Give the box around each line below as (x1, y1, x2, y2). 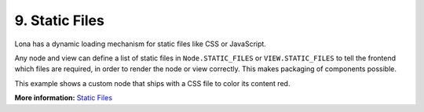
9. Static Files (14, 12, 105, 29)
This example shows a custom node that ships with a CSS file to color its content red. (14, 78, 291, 88)
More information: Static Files (14, 93, 113, 103)
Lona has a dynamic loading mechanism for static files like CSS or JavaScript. (14, 39, 267, 49)
